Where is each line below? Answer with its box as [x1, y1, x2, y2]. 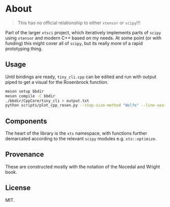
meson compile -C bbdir [5, 93, 56, 98]
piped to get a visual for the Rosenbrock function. [5, 79, 109, 85]
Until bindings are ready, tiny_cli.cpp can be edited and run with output [5, 74, 157, 80]
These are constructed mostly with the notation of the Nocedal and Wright [5, 164, 160, 170]
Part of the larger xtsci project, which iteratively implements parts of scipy [5, 29, 161, 35]
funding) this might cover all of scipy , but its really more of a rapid [5, 40, 143, 46]
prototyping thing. [5, 45, 43, 51]
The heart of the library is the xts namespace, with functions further [5, 130, 148, 136]
